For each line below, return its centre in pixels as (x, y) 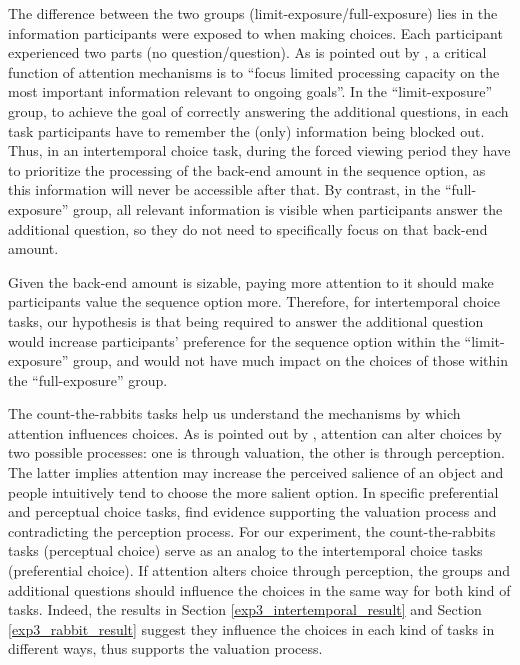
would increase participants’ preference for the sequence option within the (234, 340)
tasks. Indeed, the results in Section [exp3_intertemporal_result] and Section (245, 609)
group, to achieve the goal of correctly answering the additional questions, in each (258, 110)
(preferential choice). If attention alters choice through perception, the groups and (259, 570)
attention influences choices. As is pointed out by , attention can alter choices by (255, 432)
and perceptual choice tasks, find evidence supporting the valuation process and (252, 511)
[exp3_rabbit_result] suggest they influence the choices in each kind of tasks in (251, 628)
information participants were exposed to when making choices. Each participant (255, 32)
